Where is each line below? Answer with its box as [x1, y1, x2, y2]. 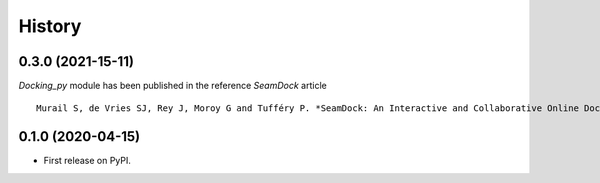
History [18, 15, 82, 37]
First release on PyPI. [43, 155, 132, 167]
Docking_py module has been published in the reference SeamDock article [18, 80, 327, 92]
